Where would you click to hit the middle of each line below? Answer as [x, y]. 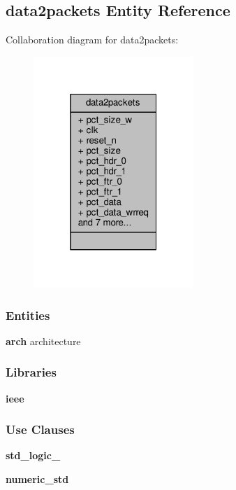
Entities [28, 315]
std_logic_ [33, 455]
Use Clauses [40, 429]
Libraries [31, 372]
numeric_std [37, 479]
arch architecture [43, 341]
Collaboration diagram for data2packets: [92, 40]
